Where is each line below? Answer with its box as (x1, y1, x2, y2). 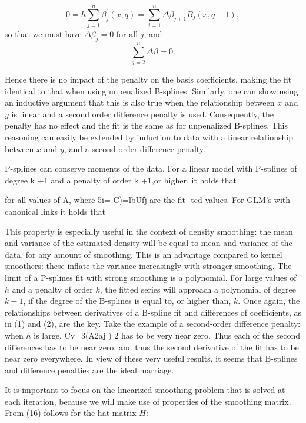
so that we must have (5, 28, 82, 40)
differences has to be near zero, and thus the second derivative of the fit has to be (5, 340, 299, 353)
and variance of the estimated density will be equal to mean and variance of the (5, 237, 292, 249)
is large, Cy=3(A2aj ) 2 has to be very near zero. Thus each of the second (34, 329, 300, 341)
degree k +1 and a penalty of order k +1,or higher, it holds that (5, 173, 237, 186)
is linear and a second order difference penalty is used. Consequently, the (11, 107, 274, 120)
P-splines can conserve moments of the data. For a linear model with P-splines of (5, 162, 297, 175)
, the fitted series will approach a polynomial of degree (99, 283, 296, 295)
